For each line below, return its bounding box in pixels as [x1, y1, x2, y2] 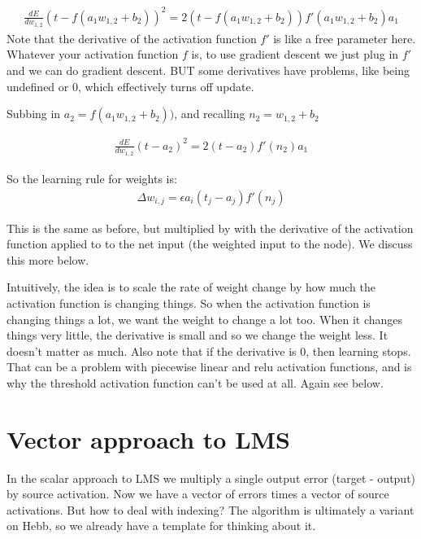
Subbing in [7, 105, 61, 122]
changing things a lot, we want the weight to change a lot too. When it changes [7, 310, 403, 327]
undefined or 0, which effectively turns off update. [7, 77, 254, 94]
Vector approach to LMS [7, 422, 290, 455]
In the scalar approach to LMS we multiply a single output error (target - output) [7, 469, 416, 486]
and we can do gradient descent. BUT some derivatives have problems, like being [7, 61, 410, 78]
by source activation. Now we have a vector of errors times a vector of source [7, 485, 389, 502]
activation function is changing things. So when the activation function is [7, 294, 371, 311]
